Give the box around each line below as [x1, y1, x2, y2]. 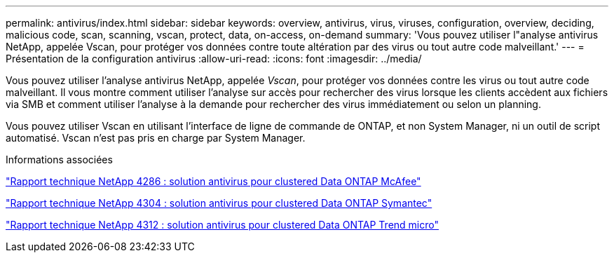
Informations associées [6, 154, 113, 165]
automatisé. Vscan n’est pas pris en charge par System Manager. [6, 132, 306, 144]
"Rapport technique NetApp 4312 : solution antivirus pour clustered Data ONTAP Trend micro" [6, 219, 439, 231]
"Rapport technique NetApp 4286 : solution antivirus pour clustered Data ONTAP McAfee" [6, 175, 421, 187]
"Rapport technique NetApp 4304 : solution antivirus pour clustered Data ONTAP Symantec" [6, 197, 432, 209]
